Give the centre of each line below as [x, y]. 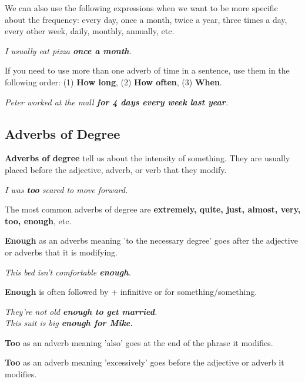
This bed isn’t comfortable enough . [68, 272]
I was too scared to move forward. [66, 189]
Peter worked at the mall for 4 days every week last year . [117, 102]
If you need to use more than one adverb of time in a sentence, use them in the [147, 70]
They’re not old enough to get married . [81, 311]
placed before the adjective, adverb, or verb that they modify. [116, 169]
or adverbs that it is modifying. [61, 252]
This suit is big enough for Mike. [69, 323]
